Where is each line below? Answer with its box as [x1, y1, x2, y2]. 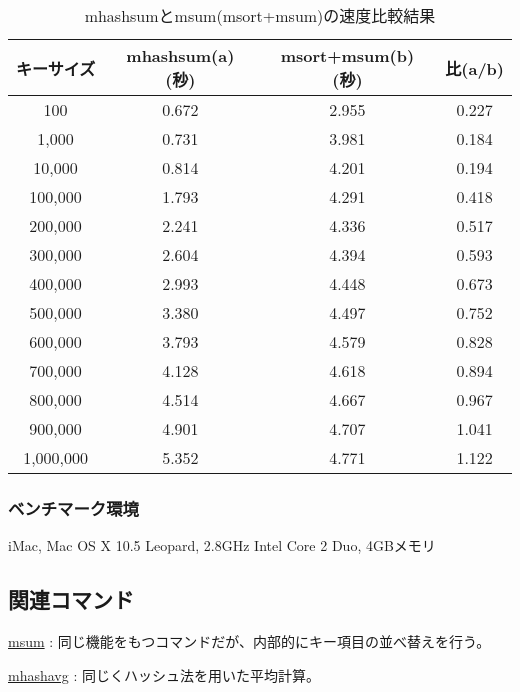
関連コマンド [8, 584, 134, 615]
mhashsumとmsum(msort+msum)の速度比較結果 [84, 4, 436, 27]
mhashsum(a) [126, 44, 235, 67]
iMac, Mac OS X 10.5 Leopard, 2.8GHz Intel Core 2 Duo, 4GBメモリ [8, 535, 436, 556]
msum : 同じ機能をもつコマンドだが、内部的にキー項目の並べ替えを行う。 [8, 631, 491, 652]
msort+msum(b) [280, 44, 415, 67]
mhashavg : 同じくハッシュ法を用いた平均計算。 [8, 664, 320, 685]
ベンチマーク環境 [8, 495, 139, 520]
